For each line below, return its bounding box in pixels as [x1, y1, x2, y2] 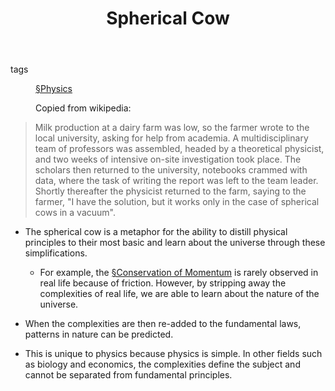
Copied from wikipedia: [35, 102, 132, 114]
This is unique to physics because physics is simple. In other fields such [24, 348, 323, 360]
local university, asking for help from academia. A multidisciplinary [34, 132, 309, 144]
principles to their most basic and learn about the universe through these [24, 237, 326, 249]
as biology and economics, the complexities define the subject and [24, 358, 301, 371]
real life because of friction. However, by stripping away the [39, 277, 287, 289]
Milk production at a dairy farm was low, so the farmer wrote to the [34, 122, 310, 134]
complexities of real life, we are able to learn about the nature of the [39, 288, 320, 300]
